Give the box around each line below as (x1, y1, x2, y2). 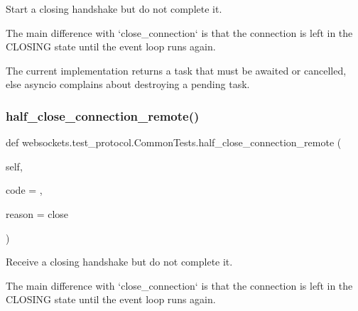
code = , (6, 182, 43, 197)
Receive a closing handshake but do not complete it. (6, 254, 233, 269)
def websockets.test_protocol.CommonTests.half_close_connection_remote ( (6, 135, 342, 150)
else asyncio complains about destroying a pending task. (6, 77, 250, 92)
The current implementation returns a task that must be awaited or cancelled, (6, 62, 347, 77)
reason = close (6, 206, 69, 221)
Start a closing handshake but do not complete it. (6, 1, 222, 16)
